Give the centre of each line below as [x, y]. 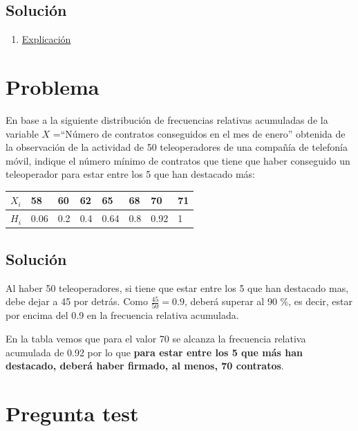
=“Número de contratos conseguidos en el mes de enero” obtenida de [199, 133]
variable [22, 133]
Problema [53, 86]
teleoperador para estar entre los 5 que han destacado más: [130, 174]
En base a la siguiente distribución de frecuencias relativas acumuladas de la [167, 119]
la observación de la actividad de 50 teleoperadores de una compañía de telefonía [177, 147]
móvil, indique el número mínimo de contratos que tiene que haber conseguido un [178, 160]
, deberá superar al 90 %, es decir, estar [268, 301]
